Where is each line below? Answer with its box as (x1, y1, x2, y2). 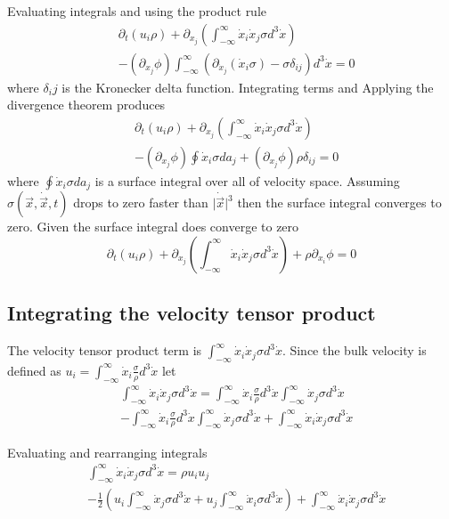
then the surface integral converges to (237, 193, 442, 212)
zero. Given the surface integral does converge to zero (7, 217, 299, 236)
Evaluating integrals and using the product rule (7, 2, 267, 20)
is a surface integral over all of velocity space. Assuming (94, 171, 400, 190)
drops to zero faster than (73, 193, 208, 212)
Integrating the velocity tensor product (7, 299, 376, 327)
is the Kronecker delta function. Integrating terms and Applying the (61, 77, 434, 96)
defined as (7, 361, 61, 379)
